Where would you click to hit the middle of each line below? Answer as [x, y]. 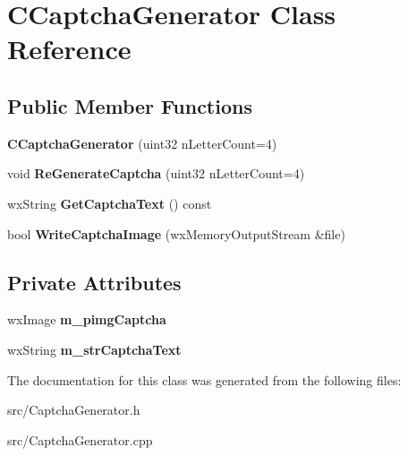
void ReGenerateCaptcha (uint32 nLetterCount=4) [156, 173]
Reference [69, 49]
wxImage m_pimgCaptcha [87, 319]
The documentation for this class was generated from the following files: [204, 379]
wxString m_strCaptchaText [94, 349]
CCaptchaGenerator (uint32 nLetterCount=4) [142, 143]
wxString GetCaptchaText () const [110, 203]
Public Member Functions [130, 105]
